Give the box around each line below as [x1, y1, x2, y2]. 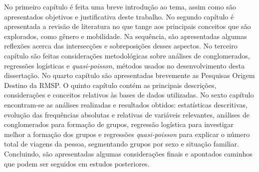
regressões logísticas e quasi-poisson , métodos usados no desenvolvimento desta [4, 60, 245, 70]
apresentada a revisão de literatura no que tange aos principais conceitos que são [4, 21, 251, 31]
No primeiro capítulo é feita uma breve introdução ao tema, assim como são [4, 1, 236, 11]
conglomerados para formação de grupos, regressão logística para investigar [4, 119, 234, 129]
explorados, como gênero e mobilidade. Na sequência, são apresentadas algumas [4, 30, 247, 41]
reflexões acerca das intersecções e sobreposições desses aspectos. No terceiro [4, 40, 238, 51]
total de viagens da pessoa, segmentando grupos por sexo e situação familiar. [4, 138, 239, 149]
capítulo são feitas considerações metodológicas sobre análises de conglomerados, [4, 50, 250, 60]
